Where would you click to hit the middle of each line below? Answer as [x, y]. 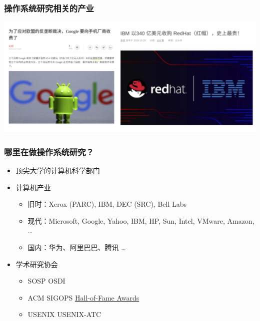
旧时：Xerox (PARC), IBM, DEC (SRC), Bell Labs [107, 204]
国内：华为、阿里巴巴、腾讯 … [77, 247]
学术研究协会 [37, 264]
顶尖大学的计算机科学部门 [58, 170]
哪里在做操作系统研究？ [49, 152]
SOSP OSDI [46, 281]
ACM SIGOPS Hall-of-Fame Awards [83, 297]
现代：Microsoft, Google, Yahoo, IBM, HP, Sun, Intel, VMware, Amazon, [141, 220]
